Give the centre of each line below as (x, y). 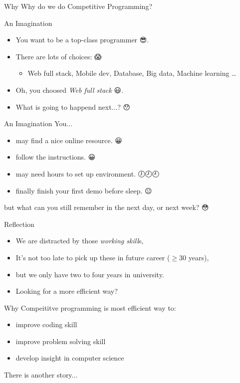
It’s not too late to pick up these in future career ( (93, 257)
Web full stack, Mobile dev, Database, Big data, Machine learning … (132, 73)
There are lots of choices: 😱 (59, 56)
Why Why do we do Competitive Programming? (78, 6)
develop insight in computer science (70, 358)
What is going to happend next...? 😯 (73, 106)
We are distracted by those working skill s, (80, 241)
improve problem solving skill (61, 341)
